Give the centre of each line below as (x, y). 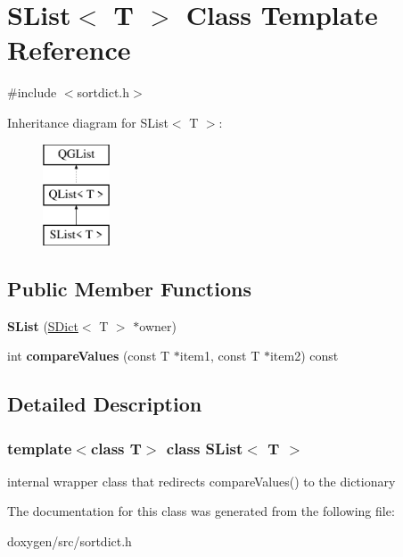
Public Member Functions (129, 288)
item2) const (304, 356)
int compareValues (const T (89, 356)
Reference (69, 50)
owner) (158, 325)
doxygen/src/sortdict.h (70, 541)
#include (32, 92)
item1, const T (220, 356)
